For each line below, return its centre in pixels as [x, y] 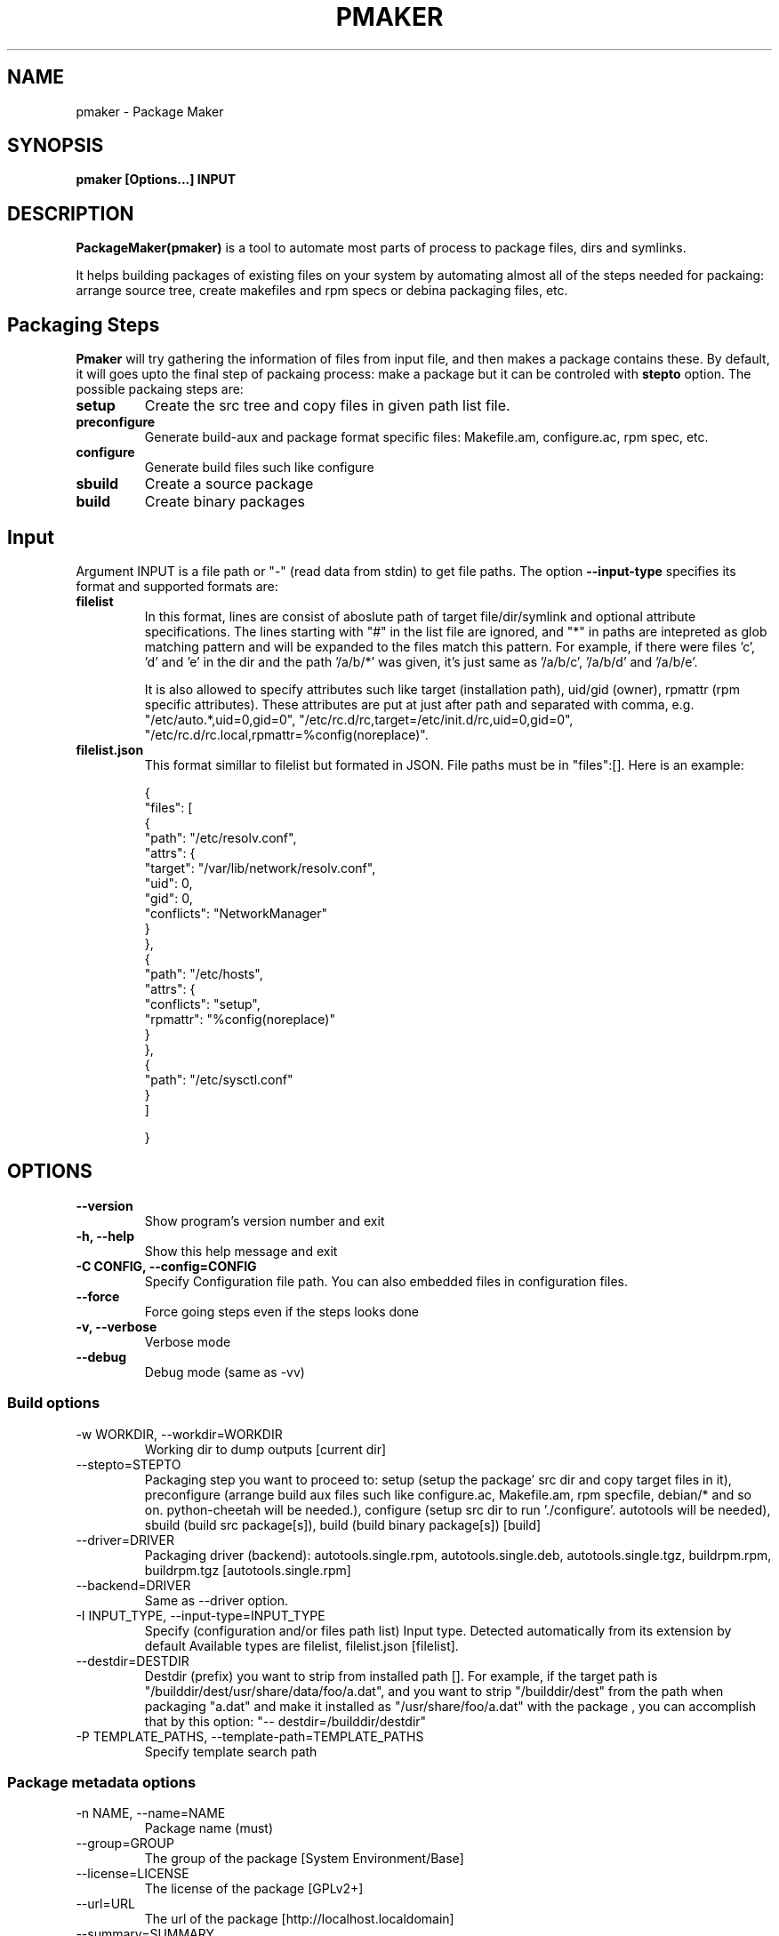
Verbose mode [188, 1341]
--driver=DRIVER [125, 1540]
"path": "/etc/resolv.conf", [221, 837]
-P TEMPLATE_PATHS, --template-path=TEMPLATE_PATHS [250, 1736]
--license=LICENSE [133, 1874]
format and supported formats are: [177, 586]
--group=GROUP [125, 1844]
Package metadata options [102, 1782]
